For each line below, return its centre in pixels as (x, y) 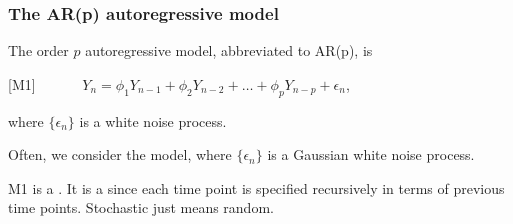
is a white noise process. (153, 120)
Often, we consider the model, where (120, 154)
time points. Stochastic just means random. (141, 207)
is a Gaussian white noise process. (371, 154)
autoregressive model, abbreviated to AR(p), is (229, 50)
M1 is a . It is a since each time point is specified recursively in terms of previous (256, 187)
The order (38, 50)
